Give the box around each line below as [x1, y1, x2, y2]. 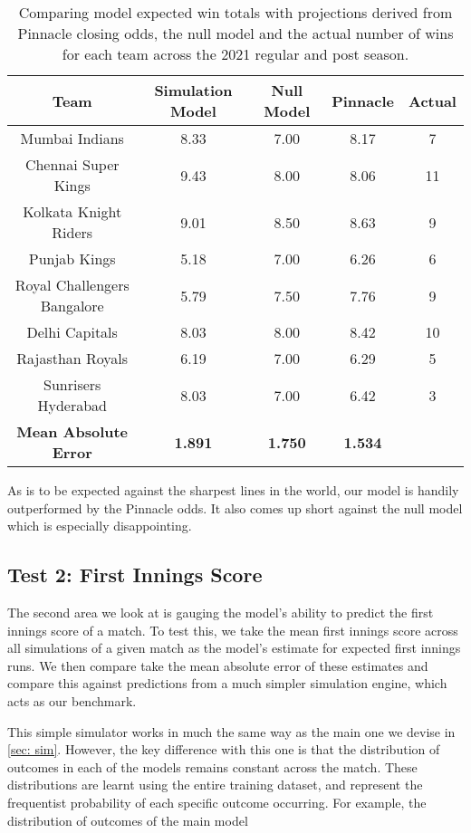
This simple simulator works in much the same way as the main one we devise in [7, 722, 456, 741]
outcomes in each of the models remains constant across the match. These [7, 757, 418, 776]
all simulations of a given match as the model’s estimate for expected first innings [7, 638, 461, 657]
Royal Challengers [14, 274, 130, 295]
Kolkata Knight [23, 201, 122, 222]
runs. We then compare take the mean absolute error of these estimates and [7, 656, 428, 675]
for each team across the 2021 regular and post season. [62, 43, 409, 64]
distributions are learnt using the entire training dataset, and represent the [7, 775, 423, 794]
